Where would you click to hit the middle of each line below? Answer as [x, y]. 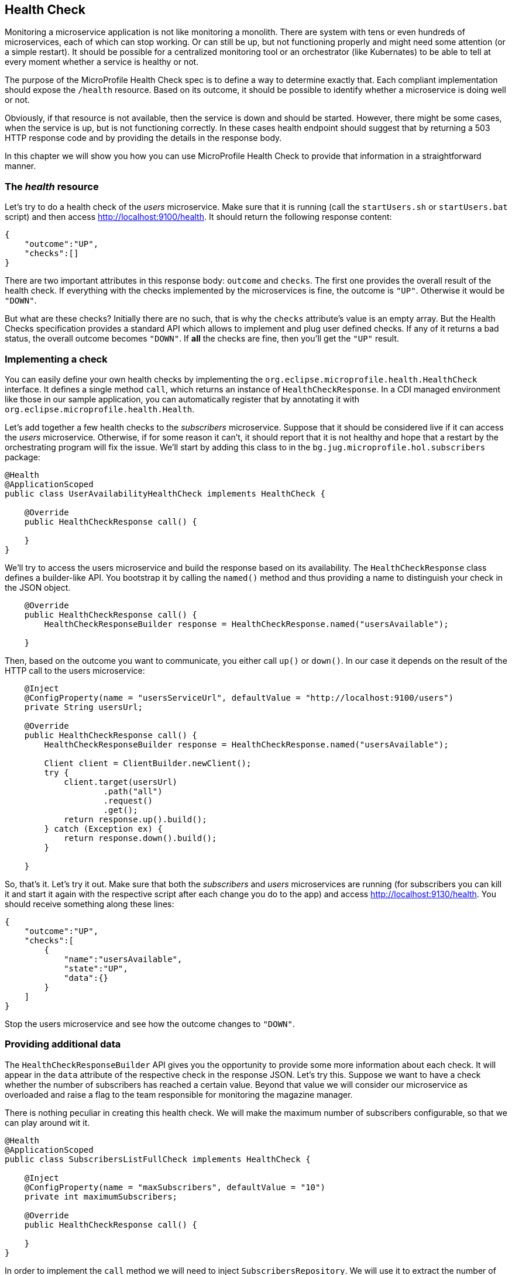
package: [23, 457]
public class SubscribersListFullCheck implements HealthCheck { [158, 1159]
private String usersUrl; [84, 707]
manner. [20, 166]
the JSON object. [38, 587]
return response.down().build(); [140, 838]
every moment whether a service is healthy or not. [102, 62]
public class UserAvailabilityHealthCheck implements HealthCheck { [165, 493]
